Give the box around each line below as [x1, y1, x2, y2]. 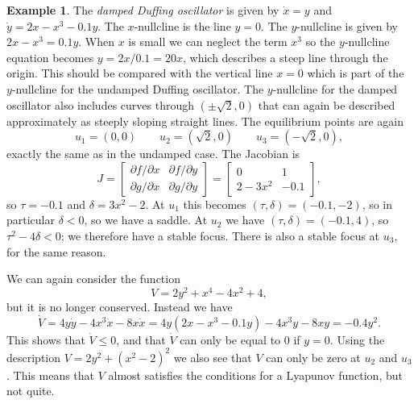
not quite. [6, 382, 55, 399]
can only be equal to [180, 331, 281, 348]
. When [78, 33, 115, 50]
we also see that [173, 348, 252, 365]
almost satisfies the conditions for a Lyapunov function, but [108, 366, 403, 383]
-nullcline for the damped [272, 80, 398, 97]
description [6, 348, 61, 365]
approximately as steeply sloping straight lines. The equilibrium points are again [6, 112, 404, 129]
